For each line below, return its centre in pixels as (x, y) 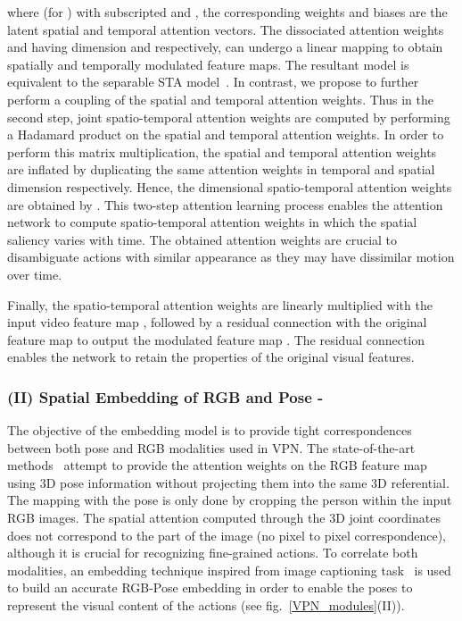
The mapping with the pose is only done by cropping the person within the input (230, 500)
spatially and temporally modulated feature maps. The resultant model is (208, 64)
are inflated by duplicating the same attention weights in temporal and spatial (221, 169)
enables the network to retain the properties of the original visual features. (211, 357)
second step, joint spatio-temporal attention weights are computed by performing (229, 117)
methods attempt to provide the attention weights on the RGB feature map (217, 465)
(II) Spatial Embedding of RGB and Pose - (165, 396)
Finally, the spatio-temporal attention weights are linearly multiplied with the (220, 304)
